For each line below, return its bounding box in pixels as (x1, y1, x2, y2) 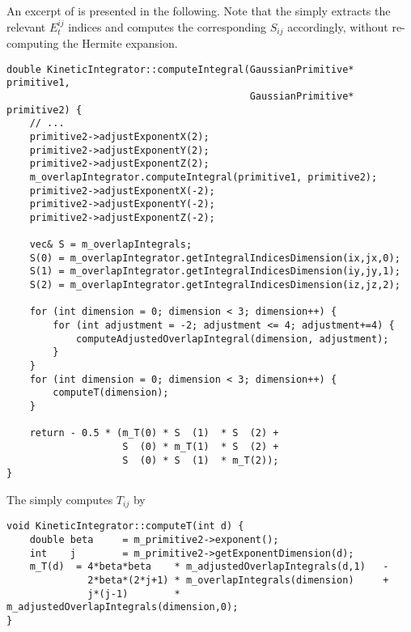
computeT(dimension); (53, 387, 169, 399)
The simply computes (6, 490, 113, 507)
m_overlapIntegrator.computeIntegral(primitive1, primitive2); (29, 171, 378, 183)
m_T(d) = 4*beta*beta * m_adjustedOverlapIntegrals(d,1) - (29, 561, 389, 573)
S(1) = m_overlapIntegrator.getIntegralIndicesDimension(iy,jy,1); (29, 265, 400, 278)
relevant (6, 18, 46, 35)
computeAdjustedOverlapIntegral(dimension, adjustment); (75, 333, 389, 345)
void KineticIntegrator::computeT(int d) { (6, 520, 244, 532)
